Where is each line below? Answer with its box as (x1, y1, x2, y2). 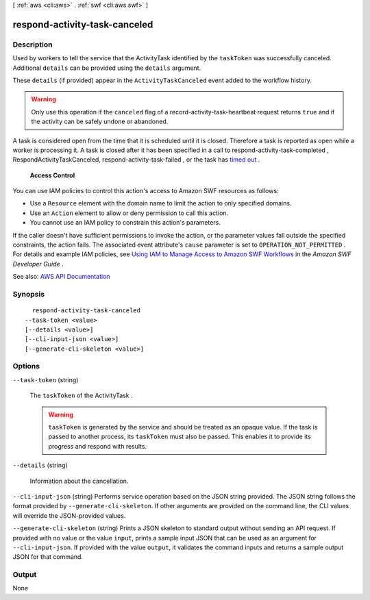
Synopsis (12, 289, 45, 299)
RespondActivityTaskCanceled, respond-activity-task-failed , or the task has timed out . (12, 155, 260, 164)
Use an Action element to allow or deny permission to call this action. (29, 209, 229, 217)
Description (12, 40, 53, 49)
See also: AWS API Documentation (12, 273, 110, 281)
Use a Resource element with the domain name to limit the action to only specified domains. (29, 199, 292, 208)
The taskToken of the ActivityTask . (29, 391, 133, 400)
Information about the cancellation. (29, 477, 129, 485)
